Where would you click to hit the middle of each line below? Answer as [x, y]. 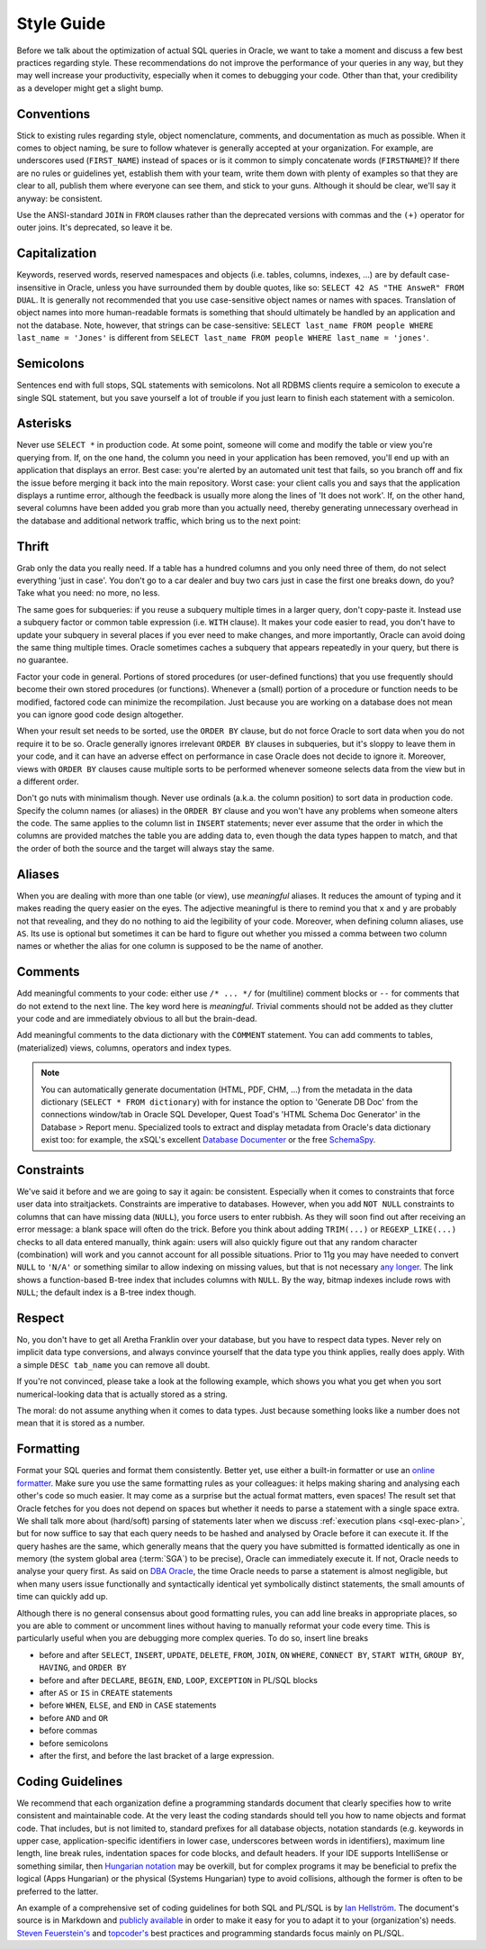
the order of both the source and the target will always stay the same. [145, 848]
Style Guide [61, 23]
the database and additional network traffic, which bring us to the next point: [159, 520]
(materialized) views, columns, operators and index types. [124, 1047]
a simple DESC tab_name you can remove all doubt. [113, 1364]
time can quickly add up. [62, 1597]
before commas [68, 1731]
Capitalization [57, 254]
